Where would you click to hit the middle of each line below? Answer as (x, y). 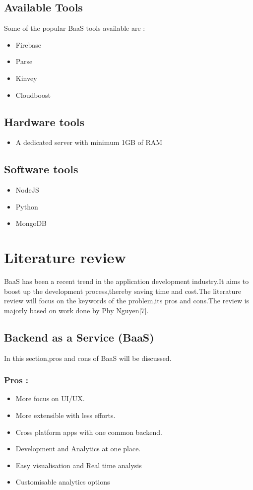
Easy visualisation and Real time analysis (79, 465)
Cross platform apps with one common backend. (89, 432)
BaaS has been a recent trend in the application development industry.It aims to (126, 281)
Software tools (41, 169)
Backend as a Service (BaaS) (79, 337)
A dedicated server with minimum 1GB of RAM (89, 142)
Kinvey (26, 78)
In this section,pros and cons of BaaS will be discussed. (88, 358)
